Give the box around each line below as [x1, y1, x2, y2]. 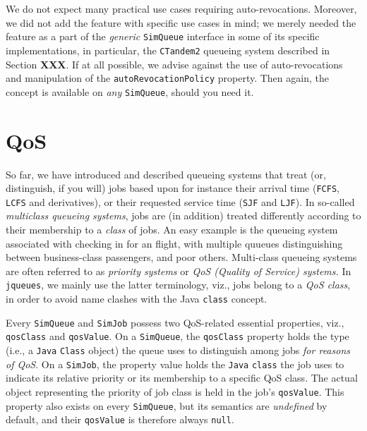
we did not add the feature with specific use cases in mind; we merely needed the [6, 15, 356, 30]
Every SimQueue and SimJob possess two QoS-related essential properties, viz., [6, 315, 344, 329]
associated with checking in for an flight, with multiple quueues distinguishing [6, 236, 343, 250]
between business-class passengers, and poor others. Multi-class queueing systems [6, 250, 357, 265]
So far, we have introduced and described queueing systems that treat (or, [6, 166, 326, 181]
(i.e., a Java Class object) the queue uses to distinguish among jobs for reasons [6, 343, 350, 358]
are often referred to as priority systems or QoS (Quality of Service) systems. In [6, 263, 351, 278]
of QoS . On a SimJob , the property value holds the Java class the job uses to [6, 356, 344, 371]
